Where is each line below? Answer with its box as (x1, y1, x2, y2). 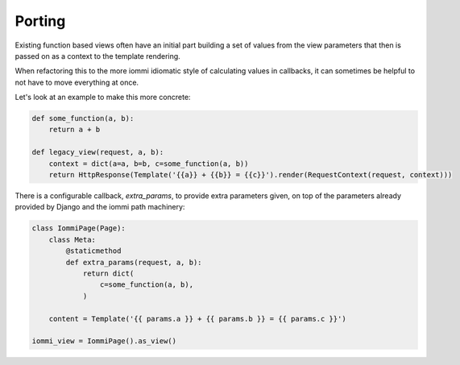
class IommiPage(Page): (31, 224, 126, 233)
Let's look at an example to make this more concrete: (15, 93, 191, 102)
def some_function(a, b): (31, 114, 135, 123)
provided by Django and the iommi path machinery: (15, 202, 185, 212)
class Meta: (48, 234, 97, 244)
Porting (15, 12, 66, 30)
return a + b (48, 125, 101, 135)
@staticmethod (65, 247, 122, 255)
